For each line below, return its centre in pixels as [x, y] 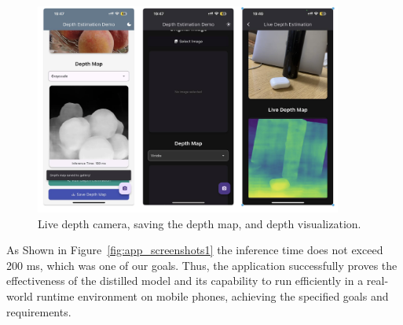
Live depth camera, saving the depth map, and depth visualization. [200, 223]
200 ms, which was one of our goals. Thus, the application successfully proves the [202, 265]
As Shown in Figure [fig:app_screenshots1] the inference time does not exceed [195, 250]
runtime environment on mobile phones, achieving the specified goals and [212, 295]
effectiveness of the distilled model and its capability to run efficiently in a [185, 281]
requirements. [39, 311]
